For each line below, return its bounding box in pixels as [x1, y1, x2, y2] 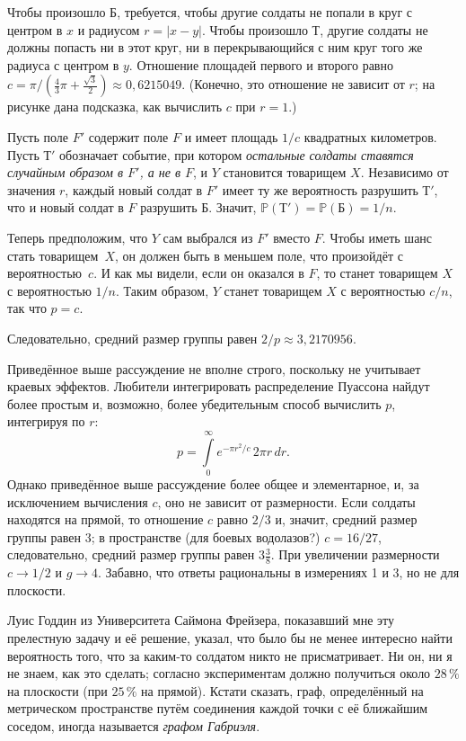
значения [7, 180, 56, 199]
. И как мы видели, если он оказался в [93, 263, 304, 282]
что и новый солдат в [7, 198, 124, 217]
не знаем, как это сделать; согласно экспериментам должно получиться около [7, 664, 431, 683]
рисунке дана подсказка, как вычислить [7, 97, 223, 116]
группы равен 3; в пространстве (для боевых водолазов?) [7, 527, 321, 546]
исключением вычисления [7, 492, 148, 511]
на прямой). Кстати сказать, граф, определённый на [141, 681, 424, 700]
